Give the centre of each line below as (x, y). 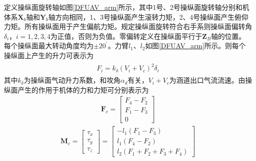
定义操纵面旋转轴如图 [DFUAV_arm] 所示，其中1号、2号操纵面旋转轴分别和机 (127, 7)
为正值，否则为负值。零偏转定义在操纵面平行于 (126, 36)
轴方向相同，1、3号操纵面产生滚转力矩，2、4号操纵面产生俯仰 (148, 16)
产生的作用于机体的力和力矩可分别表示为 (83, 89)
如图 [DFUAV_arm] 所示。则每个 (195, 46)
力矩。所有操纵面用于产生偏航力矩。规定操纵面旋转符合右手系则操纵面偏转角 (128, 26)
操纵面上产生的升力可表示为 (49, 55)
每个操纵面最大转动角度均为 (49, 46)
